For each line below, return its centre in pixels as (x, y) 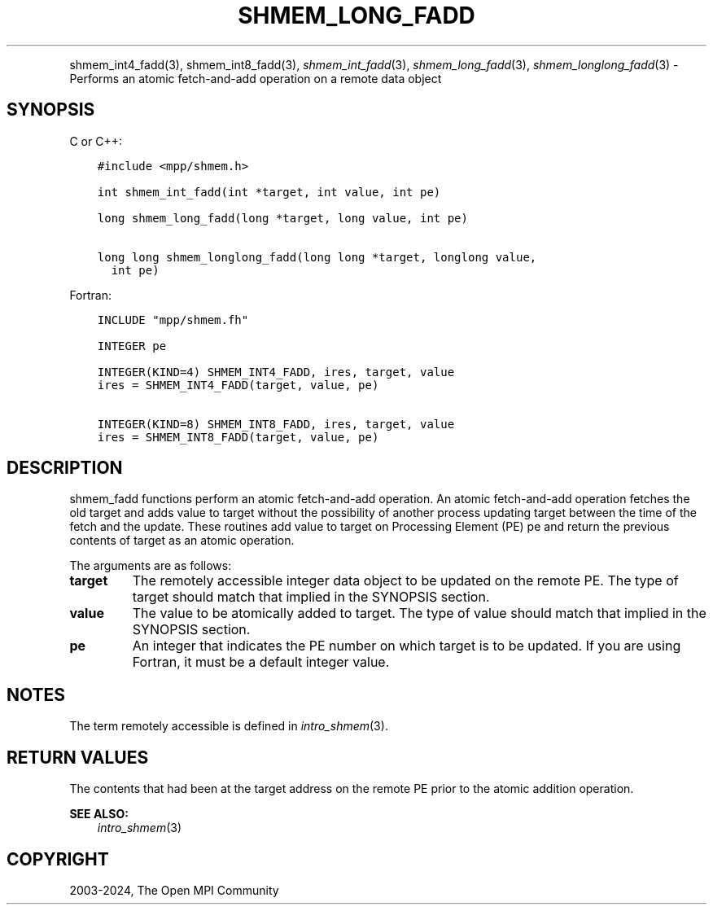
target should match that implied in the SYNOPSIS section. (311, 597)
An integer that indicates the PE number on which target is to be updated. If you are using (407, 646)
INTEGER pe (132, 346)
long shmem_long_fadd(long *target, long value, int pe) (282, 218)
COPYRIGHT (58, 859)
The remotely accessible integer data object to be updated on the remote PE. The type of (405, 581)
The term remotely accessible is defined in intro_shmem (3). (229, 726)
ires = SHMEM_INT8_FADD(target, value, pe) (238, 437)
